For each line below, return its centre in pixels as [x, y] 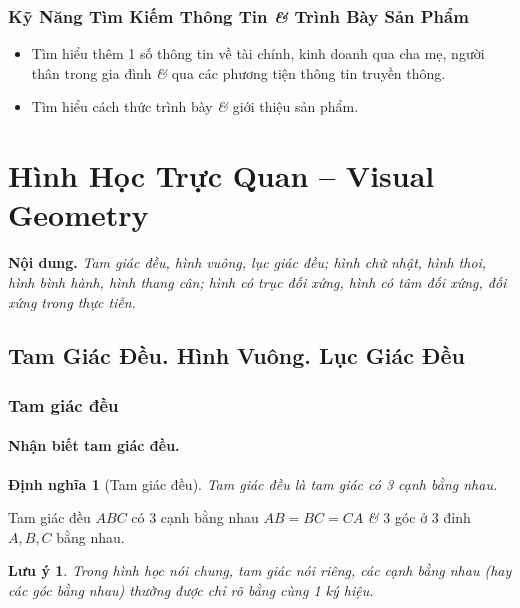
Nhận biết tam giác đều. [94, 445]
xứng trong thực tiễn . [72, 301]
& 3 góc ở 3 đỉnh [419, 517]
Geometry [78, 214]
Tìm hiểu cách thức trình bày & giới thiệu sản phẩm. [195, 106]
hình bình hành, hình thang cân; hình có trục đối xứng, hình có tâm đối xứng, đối [257, 281]
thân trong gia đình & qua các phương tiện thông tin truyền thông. [238, 72]
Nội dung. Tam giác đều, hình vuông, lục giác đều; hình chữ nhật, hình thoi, [247, 262]
